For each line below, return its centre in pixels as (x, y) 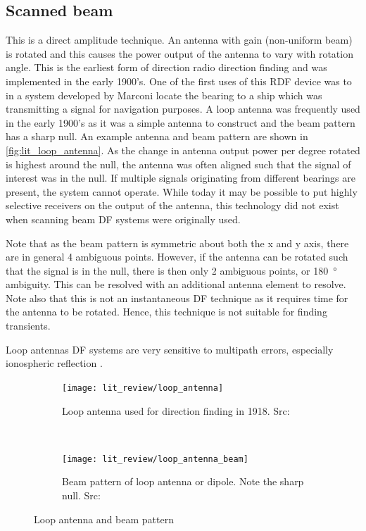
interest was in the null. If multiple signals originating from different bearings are (181, 178)
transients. (28, 326)
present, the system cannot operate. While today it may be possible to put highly (182, 191)
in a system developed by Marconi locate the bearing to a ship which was (164, 95)
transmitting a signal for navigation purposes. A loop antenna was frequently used (183, 109)
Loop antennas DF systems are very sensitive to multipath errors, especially (170, 349)
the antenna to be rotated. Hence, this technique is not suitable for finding (166, 312)
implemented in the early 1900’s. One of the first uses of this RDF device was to (179, 81)
